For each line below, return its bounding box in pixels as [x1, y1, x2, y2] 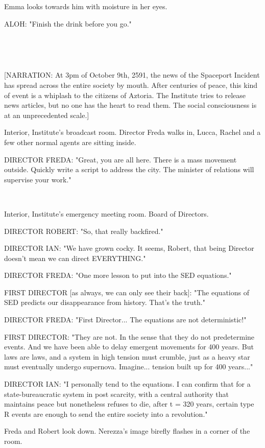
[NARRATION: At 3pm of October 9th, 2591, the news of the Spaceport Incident [4, 69, 260, 80]
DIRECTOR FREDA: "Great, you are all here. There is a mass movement [4, 154, 237, 164]
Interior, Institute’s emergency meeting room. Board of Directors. [4, 208, 209, 219]
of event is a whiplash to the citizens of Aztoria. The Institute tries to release [4, 89, 246, 100]
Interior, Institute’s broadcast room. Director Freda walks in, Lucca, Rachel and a [4, 127, 261, 137]
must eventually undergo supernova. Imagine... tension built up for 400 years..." [4, 361, 253, 372]
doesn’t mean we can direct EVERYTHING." [4, 252, 146, 263]
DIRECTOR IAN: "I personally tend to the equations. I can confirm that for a [4, 379, 251, 389]
